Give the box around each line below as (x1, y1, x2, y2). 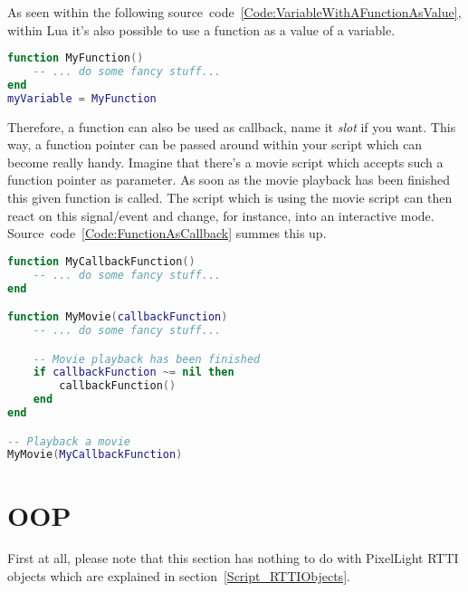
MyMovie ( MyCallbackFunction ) (7, 448, 183, 462)
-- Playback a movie (7, 434, 131, 448)
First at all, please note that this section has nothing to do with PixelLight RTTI (7, 549, 459, 568)
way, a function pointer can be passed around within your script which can (7, 135, 423, 154)
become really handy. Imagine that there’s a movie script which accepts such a (7, 152, 444, 171)
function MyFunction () (7, 52, 144, 65)
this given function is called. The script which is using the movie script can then (7, 188, 453, 207)
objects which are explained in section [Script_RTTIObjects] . (7, 567, 350, 586)
